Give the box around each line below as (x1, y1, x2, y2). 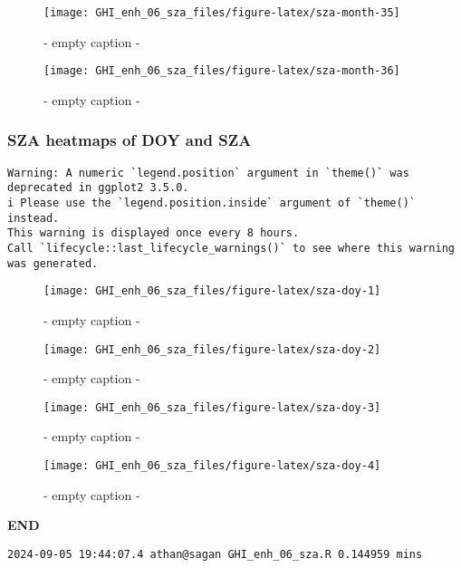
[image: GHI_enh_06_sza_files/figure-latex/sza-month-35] (43, 6, 400, 19)
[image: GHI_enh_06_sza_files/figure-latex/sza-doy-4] (43, 459, 381, 473)
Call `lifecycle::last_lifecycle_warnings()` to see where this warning (7, 242, 455, 255)
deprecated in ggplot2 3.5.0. (7, 181, 189, 195)
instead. (7, 211, 60, 225)
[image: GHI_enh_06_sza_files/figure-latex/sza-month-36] (43, 64, 400, 78)
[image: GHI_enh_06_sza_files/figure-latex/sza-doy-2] (43, 342, 381, 356)
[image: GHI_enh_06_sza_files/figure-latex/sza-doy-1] (43, 284, 381, 298)
